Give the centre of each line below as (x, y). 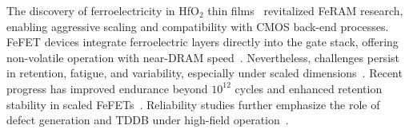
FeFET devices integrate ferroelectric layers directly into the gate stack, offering (202, 42)
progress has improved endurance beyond (107, 88)
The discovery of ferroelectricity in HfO (103, 10)
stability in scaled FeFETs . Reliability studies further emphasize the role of (193, 104)
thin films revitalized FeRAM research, (305, 10)
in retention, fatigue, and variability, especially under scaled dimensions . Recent (204, 73)
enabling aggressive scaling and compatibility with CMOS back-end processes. (198, 26)
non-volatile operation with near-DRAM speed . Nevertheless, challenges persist (203, 57)
